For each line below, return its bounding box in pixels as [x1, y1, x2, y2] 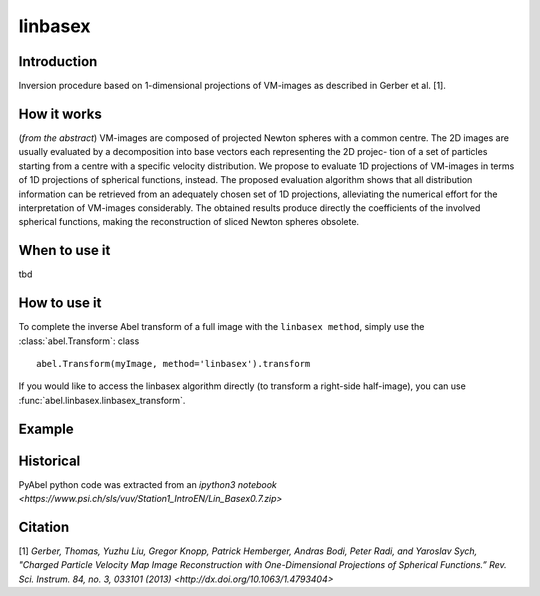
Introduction [18, 53, 98, 70]
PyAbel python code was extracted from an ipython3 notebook [18, 478, 277, 490]
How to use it [18, 295, 102, 312]
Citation [18, 518, 70, 535]
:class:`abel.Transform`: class [18, 335, 140, 347]
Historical [18, 452, 81, 469]
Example [18, 420, 74, 437]
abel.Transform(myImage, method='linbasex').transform [36, 358, 311, 369]
